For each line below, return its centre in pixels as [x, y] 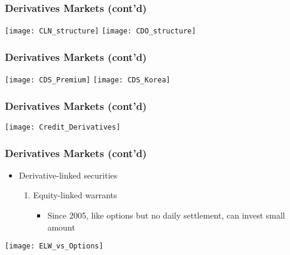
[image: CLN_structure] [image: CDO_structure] [100, 31]
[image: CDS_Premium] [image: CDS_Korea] [88, 80]
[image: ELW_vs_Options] [54, 246]
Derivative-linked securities [68, 175]
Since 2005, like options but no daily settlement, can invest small [166, 215]
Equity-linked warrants [75, 195]
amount [61, 227]
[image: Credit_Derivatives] [63, 127]
